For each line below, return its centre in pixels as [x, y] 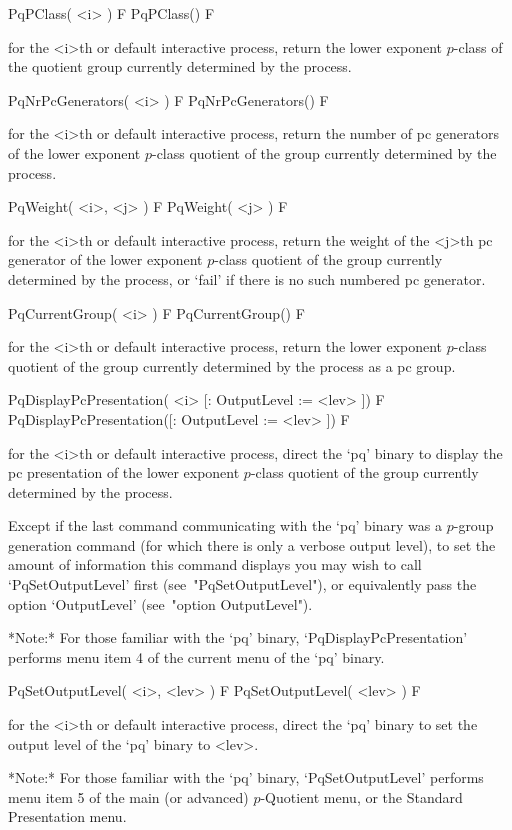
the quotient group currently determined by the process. [180, 66]
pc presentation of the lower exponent [124, 472]
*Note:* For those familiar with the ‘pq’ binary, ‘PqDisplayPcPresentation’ [238, 637]
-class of [478, 46]
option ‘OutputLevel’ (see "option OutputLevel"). [160, 603]
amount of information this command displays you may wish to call [215, 564]
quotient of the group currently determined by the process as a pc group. [232, 365]
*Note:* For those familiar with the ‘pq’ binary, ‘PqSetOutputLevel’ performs [246, 777]
